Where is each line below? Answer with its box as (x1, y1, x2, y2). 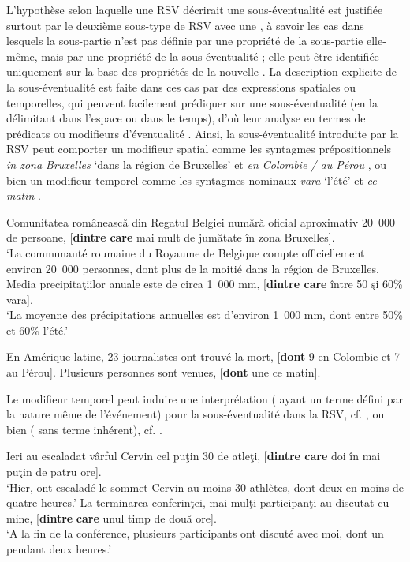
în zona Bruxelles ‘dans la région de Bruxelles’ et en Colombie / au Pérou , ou (6, 155, 387, 172)
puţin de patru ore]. (6, 463, 102, 480)
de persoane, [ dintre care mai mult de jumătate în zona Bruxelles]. (6, 229, 335, 245)
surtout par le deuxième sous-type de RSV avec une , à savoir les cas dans (6, 17, 364, 33)
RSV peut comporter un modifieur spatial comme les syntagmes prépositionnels (6, 140, 392, 157)
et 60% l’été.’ (6, 321, 69, 338)
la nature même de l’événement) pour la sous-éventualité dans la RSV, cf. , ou (6, 406, 385, 422)
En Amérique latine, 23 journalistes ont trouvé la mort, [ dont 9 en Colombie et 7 (6, 348, 401, 365)
